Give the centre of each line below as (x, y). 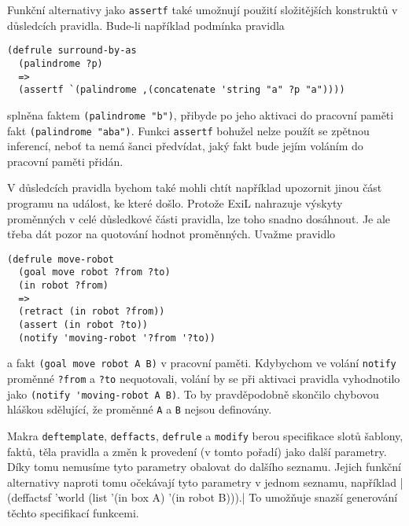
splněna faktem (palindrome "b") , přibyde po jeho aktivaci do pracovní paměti (201, 114)
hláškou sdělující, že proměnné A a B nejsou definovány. (140, 409)
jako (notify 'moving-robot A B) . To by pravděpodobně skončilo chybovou (193, 394)
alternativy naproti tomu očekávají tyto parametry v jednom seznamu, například (202, 482)
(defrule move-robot (61, 259)
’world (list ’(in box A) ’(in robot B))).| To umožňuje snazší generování (226, 497)
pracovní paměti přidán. (65, 161)
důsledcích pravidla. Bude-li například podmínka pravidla (146, 25)
